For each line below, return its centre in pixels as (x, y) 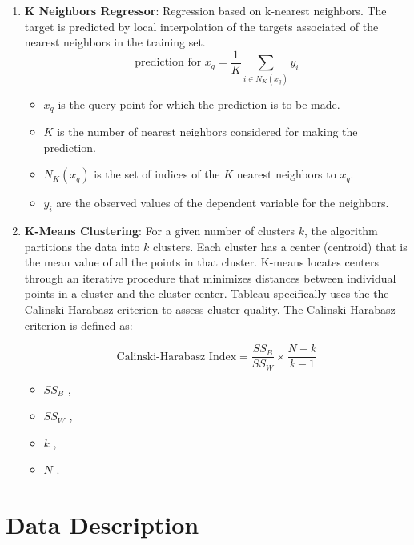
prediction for (168, 63)
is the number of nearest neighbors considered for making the (207, 132)
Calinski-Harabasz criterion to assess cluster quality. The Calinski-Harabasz (210, 309)
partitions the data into (82, 246)
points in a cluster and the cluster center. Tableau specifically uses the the (207, 293)
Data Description (102, 525)
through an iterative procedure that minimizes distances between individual (210, 277)
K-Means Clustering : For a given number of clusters (159, 231)
